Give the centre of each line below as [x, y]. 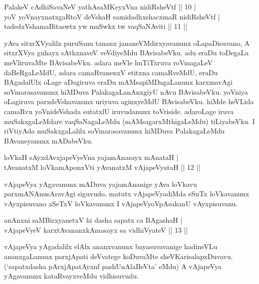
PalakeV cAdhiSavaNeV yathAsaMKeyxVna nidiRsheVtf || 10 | [100, 6]
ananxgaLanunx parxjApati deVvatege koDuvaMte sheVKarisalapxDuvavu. [119, 256]
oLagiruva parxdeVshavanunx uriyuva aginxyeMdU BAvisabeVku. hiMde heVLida [129, 101]
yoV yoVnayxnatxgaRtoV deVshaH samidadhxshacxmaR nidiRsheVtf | [112, 16]
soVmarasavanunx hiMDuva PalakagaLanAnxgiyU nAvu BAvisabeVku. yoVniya [126, 91]
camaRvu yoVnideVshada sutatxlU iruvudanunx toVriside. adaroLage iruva [119, 111]
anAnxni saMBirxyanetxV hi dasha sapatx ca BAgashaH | [93, 220]
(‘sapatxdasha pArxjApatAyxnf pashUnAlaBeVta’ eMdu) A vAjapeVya [113, 266]
